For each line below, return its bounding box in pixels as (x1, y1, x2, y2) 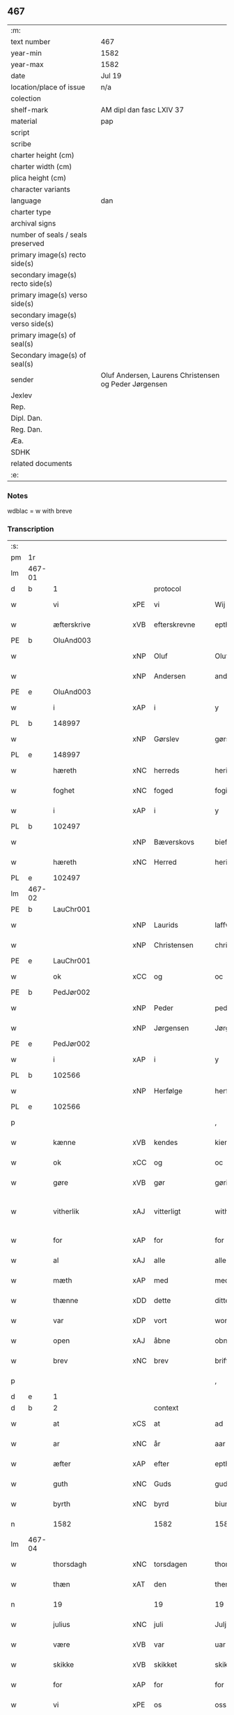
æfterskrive (53, 620, 91, 629)
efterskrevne (153, 620, 196, 629)
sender (10, 374, 34, 384)
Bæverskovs (153, 838, 195, 847)
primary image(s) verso (10, 290, 88, 300)
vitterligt (153, 1206, 181, 1216)
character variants (10, 184, 71, 194)
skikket (153, 1660, 178, 1670)
